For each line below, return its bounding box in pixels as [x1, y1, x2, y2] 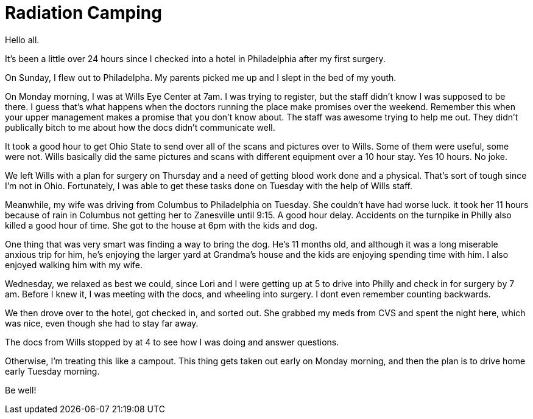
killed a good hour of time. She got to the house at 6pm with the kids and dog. [5, 220, 317, 230]
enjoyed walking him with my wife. [5, 259, 143, 270]
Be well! [5, 384, 37, 395]
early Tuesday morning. [5, 365, 100, 376]
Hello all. [5, 34, 40, 45]
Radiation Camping [5, 2, 162, 23]
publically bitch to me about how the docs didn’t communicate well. [5, 122, 275, 133]
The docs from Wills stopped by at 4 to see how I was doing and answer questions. [5, 336, 339, 347]
